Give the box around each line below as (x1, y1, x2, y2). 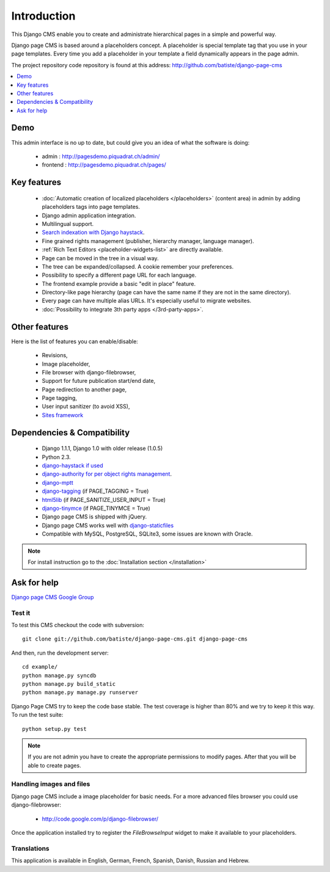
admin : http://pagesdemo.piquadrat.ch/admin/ (42, 153, 160, 160)
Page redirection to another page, (42, 385, 127, 393)
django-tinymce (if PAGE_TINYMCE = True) (42, 504, 151, 512)
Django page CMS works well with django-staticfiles (42, 521, 174, 529)
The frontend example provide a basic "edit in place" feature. (42, 280, 196, 287)
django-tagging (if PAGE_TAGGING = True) (42, 487, 149, 495)
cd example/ (22, 663, 58, 670)
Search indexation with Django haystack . (42, 229, 145, 236)
